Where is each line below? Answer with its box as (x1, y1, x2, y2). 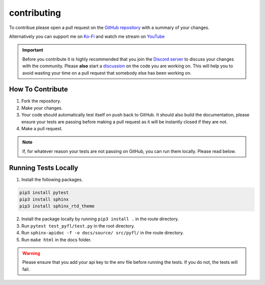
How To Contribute (9, 85, 68, 93)
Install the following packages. (21, 176, 83, 182)
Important (22, 47, 44, 53)
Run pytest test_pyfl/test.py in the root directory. (21, 223, 135, 228)
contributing (9, 7, 61, 18)
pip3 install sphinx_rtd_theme (19, 203, 95, 209)
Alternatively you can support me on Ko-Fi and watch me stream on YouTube (9, 33, 165, 39)
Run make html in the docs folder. (21, 236, 92, 243)
